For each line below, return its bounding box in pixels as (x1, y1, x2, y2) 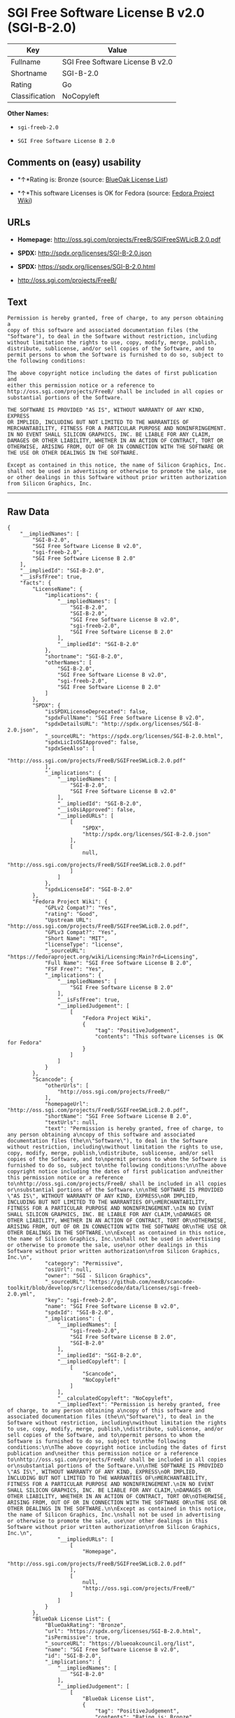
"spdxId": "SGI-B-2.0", (44, 1309, 114, 1317)
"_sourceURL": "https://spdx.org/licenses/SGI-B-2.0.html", (44, 733, 224, 740)
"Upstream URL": (44, 916, 92, 924)
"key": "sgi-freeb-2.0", (44, 1297, 117, 1304)
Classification (10, 91, 56, 101)
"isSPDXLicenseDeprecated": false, (44, 708, 149, 715)
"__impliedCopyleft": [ (57, 1358, 127, 1366)
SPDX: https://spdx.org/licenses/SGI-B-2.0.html (17, 262, 156, 270)
